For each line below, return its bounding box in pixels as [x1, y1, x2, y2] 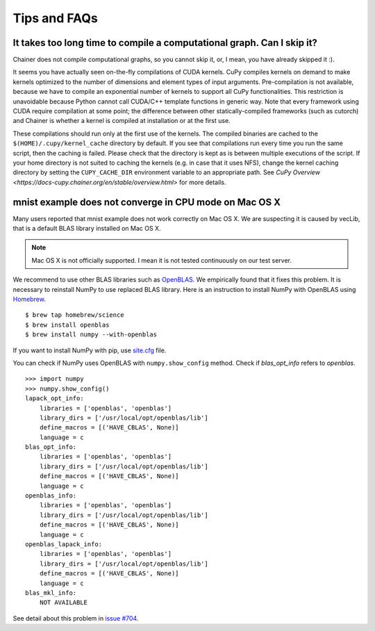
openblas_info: [25, 492, 77, 500]
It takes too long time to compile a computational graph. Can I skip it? [12, 37, 317, 49]
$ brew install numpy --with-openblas [25, 331, 158, 338]
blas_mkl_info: [25, 589, 77, 597]
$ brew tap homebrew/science [25, 311, 124, 319]
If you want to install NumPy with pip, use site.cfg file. [12, 346, 167, 354]
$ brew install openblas [25, 320, 110, 329]
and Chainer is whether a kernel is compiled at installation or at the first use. [12, 117, 231, 125]
